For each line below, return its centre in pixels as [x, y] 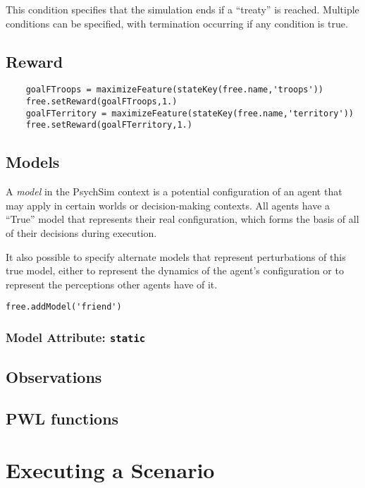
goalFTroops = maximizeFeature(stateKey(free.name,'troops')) [175, 90]
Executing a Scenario [110, 470]
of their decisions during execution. [81, 233]
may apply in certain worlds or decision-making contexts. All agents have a [168, 205]
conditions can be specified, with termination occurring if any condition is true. [177, 23]
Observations [54, 376]
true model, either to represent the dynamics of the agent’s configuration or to [175, 270]
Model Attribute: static [76, 337]
